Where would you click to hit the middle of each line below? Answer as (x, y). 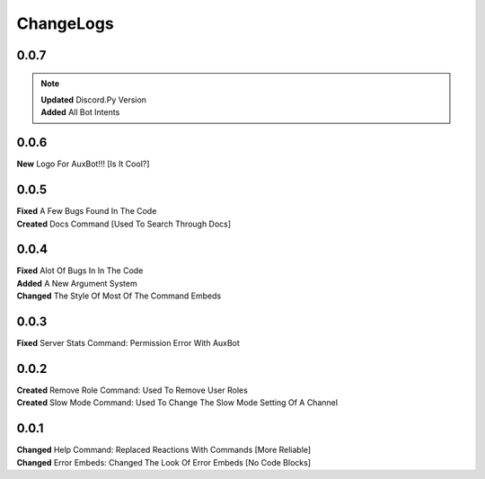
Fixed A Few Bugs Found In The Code (87, 211)
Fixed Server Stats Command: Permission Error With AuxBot (128, 343)
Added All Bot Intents (80, 112)
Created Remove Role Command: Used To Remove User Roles (132, 390)
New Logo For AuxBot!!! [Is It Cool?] (83, 164)
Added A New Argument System (77, 283)
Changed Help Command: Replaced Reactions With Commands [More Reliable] (164, 450)
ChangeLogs (65, 23)
